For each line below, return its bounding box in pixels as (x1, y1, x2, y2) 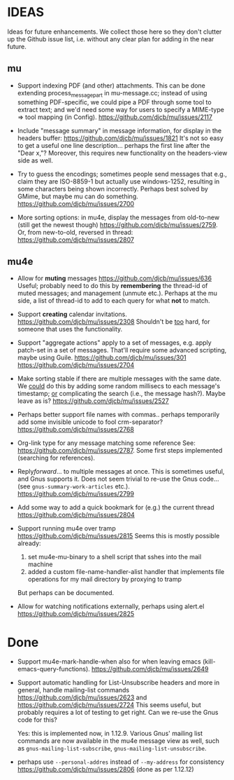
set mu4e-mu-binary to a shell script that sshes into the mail (27, 553, 202, 561)
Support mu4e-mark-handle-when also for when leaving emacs (17, 657, 201, 666)
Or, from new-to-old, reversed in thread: (17, 228, 133, 236)
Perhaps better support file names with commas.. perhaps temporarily (17, 411, 220, 419)
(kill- (202, 657, 216, 666)
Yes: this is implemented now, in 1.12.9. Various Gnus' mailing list (17, 730, 203, 738)
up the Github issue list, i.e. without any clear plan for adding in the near (7, 34, 214, 43)
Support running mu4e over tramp (17, 524, 117, 533)
